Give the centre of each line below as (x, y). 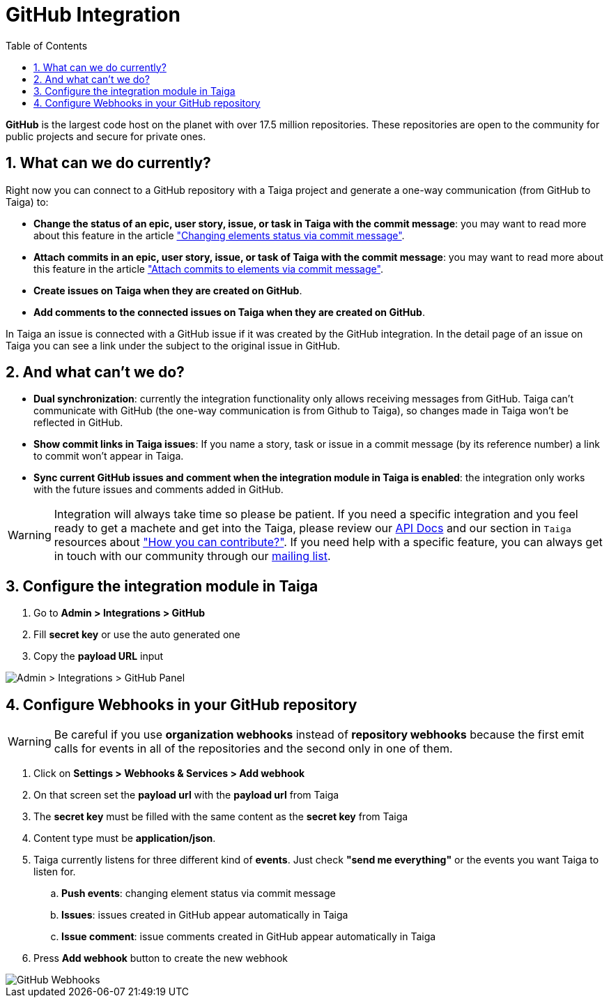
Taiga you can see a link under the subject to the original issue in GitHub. (173, 345)
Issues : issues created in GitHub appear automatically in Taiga (205, 915)
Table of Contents (47, 45)
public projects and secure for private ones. (106, 136)
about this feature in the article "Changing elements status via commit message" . (219, 235)
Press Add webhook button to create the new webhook (161, 958)
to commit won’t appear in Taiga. (109, 456)
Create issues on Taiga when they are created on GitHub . (168, 290)
